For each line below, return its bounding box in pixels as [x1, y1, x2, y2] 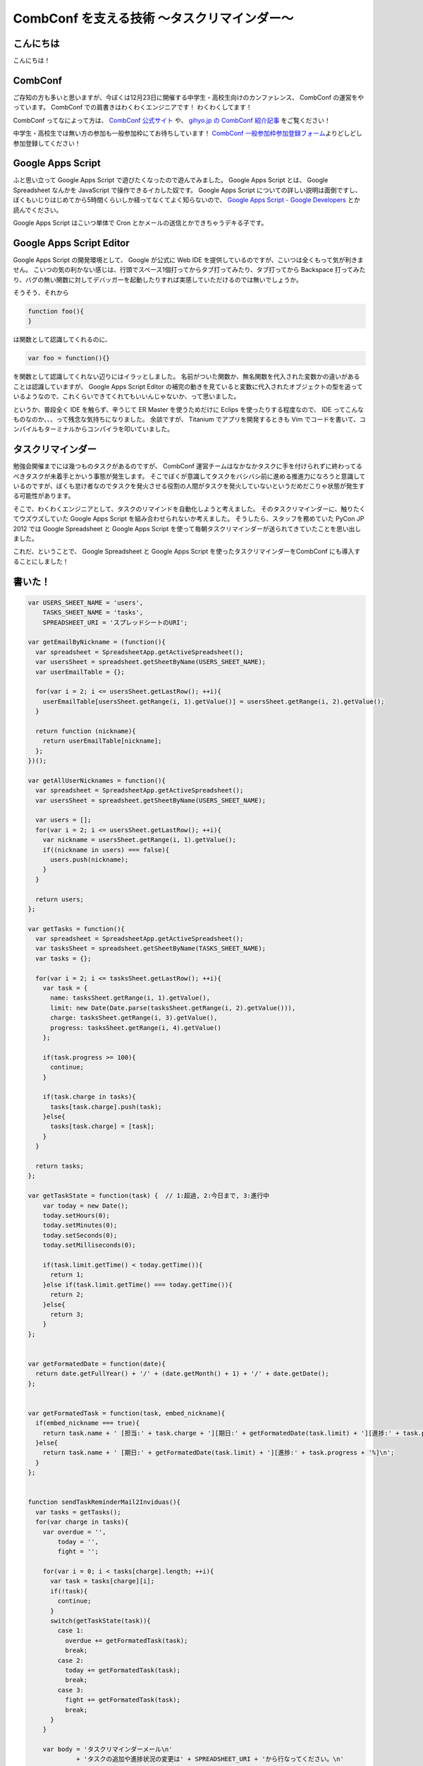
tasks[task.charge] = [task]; [50, 1122, 155, 1130]
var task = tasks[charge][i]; [50, 1577, 155, 1585]
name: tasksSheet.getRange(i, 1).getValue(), [50, 994, 211, 1002]
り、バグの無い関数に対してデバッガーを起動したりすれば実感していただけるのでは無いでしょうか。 [13, 275, 302, 284]
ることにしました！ [13, 557, 69, 565]
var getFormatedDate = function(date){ [27, 1360, 166, 1368]
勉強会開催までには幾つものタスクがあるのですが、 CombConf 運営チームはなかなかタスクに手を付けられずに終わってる [13, 462, 363, 470]
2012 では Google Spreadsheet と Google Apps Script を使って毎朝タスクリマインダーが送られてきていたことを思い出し [13, 524, 362, 533]
